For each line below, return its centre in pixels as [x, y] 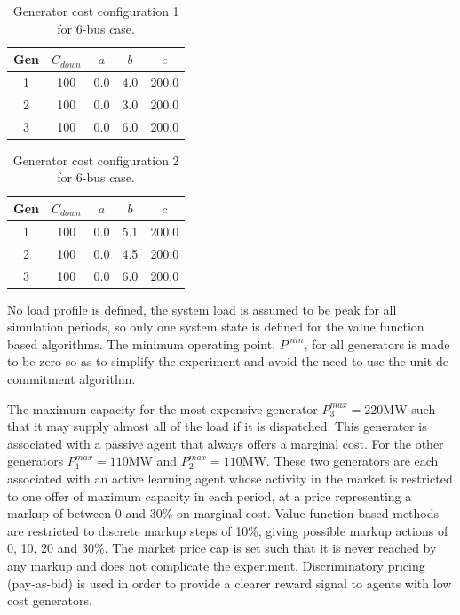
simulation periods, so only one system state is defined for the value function [216, 327]
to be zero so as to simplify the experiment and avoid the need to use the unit [220, 361]
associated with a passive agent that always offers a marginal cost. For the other [226, 443]
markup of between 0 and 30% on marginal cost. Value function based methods [223, 513]
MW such [409, 408]
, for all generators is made [377, 343]
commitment [41, 379]
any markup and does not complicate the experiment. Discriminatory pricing [216, 565]
